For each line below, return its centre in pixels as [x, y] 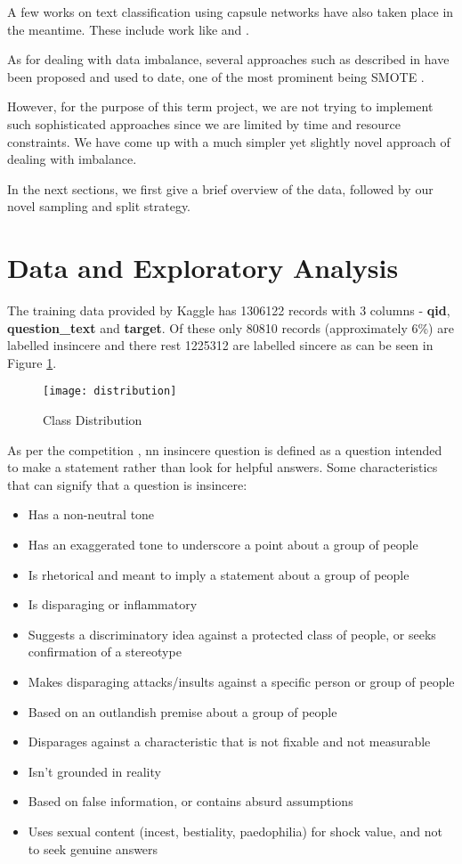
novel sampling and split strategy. [99, 206]
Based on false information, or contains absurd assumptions [190, 801]
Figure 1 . [32, 362]
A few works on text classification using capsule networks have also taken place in [231, 12]
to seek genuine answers [93, 848]
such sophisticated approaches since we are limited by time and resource [204, 123]
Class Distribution [93, 420]
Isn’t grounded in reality [94, 771]
